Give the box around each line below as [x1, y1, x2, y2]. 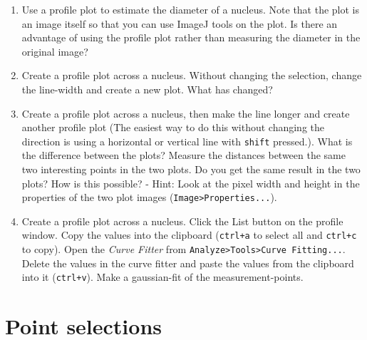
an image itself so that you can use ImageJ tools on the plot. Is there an [21, 16, 338, 31]
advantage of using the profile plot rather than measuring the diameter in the [21, 30, 361, 45]
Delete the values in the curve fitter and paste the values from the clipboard [21, 255, 354, 270]
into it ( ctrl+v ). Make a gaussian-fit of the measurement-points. [21, 269, 304, 284]
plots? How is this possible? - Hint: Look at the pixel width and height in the [21, 175, 360, 190]
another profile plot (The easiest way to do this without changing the [21, 120, 324, 135]
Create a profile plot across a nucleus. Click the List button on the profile [21, 213, 343, 228]
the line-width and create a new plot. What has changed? [21, 81, 273, 96]
